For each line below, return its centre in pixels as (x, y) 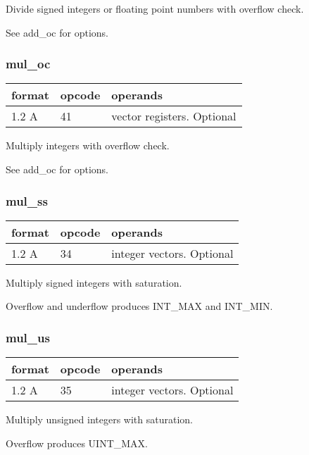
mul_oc (28, 64)
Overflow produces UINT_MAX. (77, 443)
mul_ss (27, 200)
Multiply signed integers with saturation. (94, 282)
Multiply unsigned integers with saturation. (99, 419)
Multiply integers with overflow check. (88, 145)
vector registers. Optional (174, 116)
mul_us (28, 337)
